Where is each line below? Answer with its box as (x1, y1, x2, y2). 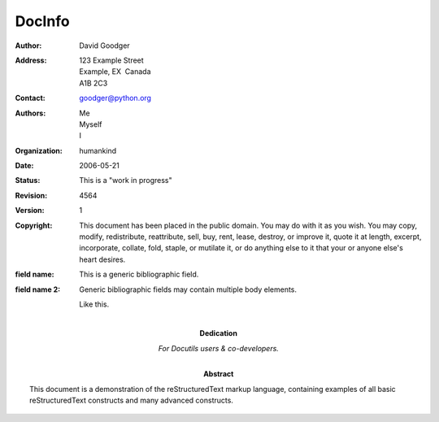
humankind (79, 146, 117, 155)
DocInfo (15, 12, 70, 30)
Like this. (79, 299, 110, 309)
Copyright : (15, 220, 53, 230)
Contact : (15, 94, 46, 103)
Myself (79, 119, 102, 129)
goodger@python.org (79, 94, 152, 103)
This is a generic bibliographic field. (79, 269, 199, 280)
